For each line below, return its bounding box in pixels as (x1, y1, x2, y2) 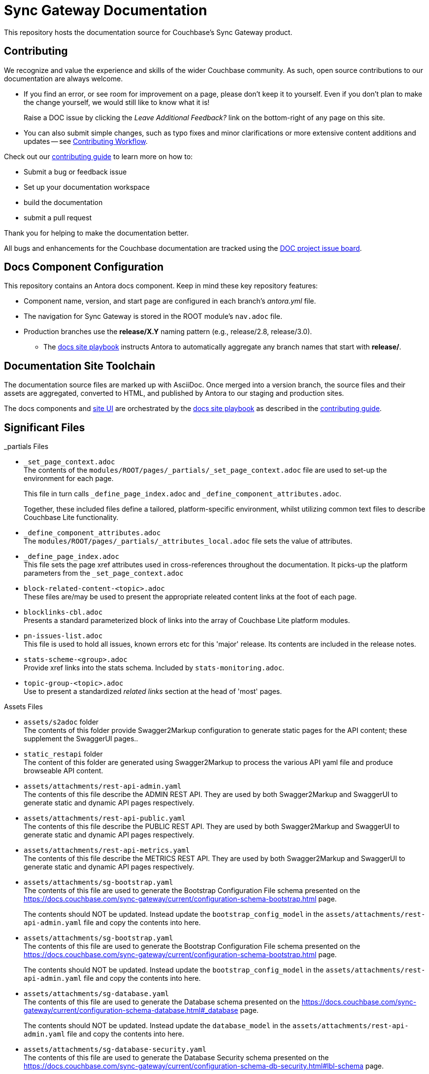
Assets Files (4, 702, 43, 711)
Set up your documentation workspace (24, 182, 150, 191)
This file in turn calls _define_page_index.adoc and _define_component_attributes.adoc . (24, 489, 342, 498)
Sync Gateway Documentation (4, 2, 207, 19)
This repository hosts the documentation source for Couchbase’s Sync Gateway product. (4, 28, 293, 36)
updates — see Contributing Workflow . (24, 137, 148, 145)
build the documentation (24, 198, 103, 207)
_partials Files (4, 442, 49, 451)
